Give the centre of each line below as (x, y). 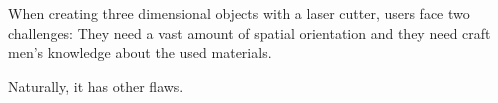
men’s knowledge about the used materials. (140, 52)
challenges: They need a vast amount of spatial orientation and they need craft (249, 32)
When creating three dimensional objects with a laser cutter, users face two (239, 13)
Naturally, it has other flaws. (96, 85)
